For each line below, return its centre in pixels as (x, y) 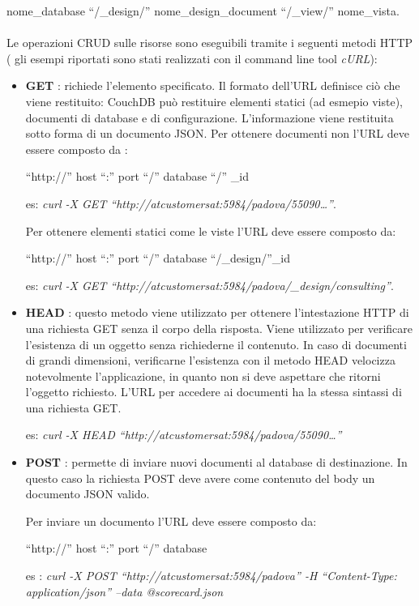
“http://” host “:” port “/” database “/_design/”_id (158, 258)
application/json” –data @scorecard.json (124, 591)
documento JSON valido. (88, 494)
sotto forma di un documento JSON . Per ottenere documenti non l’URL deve (217, 133)
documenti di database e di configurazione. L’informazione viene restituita (209, 117)
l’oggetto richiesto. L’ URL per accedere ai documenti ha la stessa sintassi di (214, 392)
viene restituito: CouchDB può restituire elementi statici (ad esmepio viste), (214, 101)
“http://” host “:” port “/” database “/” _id (137, 176)
